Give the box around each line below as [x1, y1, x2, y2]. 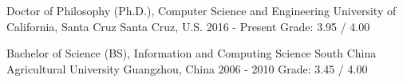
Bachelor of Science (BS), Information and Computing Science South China [6, 45, 377, 61]
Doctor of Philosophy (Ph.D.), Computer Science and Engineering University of [6, 2, 397, 18]
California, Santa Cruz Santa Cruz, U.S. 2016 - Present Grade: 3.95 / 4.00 [6, 18, 370, 34]
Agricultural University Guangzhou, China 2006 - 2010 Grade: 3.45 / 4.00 [6, 60, 368, 77]
